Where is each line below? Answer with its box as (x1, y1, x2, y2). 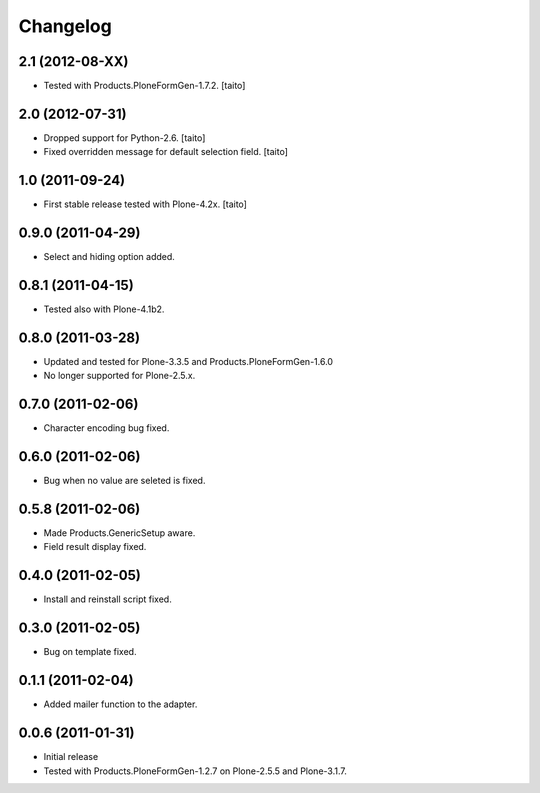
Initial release (43, 751, 99, 763)
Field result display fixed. (43, 541, 147, 553)
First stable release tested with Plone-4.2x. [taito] (43, 198, 247, 210)
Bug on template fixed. (43, 646, 137, 658)
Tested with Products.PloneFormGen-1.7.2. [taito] (43, 80, 246, 92)
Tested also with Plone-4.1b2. (43, 303, 165, 315)
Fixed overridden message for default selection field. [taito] (43, 146, 289, 158)
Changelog (18, 15, 112, 37)
